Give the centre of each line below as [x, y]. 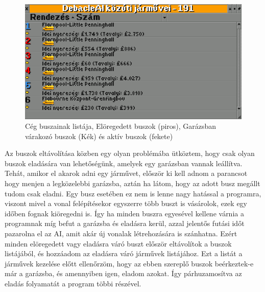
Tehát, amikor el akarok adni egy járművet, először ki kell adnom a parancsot [126, 173]
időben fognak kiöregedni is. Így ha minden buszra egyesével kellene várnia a [124, 213]
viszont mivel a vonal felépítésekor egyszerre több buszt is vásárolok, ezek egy [126, 203]
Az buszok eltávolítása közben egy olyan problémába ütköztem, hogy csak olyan [130, 153]
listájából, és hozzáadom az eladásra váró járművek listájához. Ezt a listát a [124, 253]
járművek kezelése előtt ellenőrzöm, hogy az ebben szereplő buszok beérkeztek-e [129, 263]
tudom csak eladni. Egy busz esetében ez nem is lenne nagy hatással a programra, [133, 193]
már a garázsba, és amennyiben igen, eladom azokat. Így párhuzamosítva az [123, 273]
